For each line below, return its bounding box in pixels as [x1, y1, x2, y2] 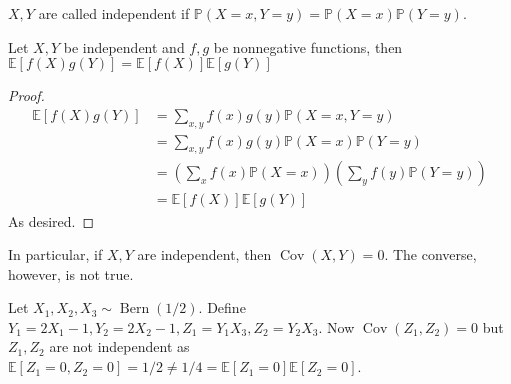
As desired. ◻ [8, 210, 95, 231]
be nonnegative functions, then [213, 36, 403, 57]
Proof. [8, 85, 45, 106]
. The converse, [384, 244, 477, 265]
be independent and [63, 36, 185, 57]
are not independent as [49, 336, 190, 357]
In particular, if [8, 244, 103, 265]
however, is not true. [8, 263, 134, 284]
